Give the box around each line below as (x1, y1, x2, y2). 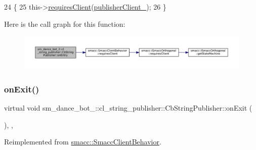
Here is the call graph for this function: (4, 18, 125, 29)
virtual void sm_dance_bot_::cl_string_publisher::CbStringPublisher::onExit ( (4, 103, 252, 113)
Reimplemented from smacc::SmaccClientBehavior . (4, 136, 161, 147)
